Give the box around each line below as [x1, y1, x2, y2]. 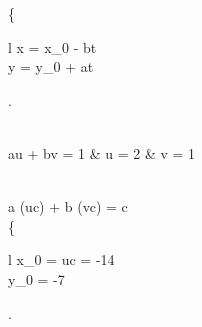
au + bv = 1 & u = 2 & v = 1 [8, 142, 196, 163]
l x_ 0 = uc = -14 [8, 249, 115, 270]
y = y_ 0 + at [8, 56, 94, 77]
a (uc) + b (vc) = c [8, 196, 128, 217]
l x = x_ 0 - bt [8, 36, 97, 57]
